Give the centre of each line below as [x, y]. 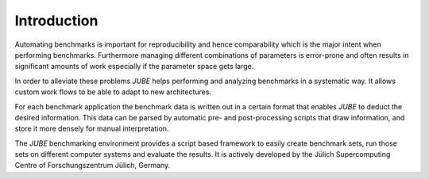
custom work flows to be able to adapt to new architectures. [113, 92]
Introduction [56, 21]
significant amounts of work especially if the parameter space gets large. [134, 67]
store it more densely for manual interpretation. [92, 129]
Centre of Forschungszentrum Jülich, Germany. [93, 166]
